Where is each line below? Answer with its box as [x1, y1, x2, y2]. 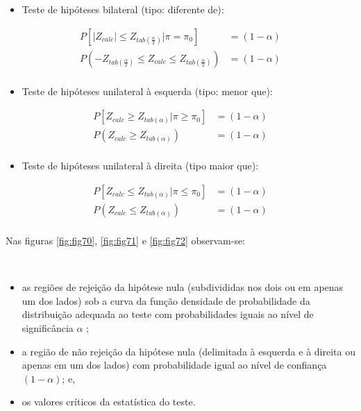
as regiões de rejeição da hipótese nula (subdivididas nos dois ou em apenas [22, 280, 344, 294]
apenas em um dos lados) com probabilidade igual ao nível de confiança [22, 358, 327, 372]
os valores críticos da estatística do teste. [22, 394, 196, 409]
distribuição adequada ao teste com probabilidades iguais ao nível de [22, 307, 314, 321]
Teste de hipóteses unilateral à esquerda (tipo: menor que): [22, 83, 273, 98]
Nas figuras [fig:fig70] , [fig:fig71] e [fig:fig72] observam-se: [6, 233, 246, 248]
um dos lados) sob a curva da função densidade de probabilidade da [22, 293, 310, 308]
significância [22, 321, 74, 335]
